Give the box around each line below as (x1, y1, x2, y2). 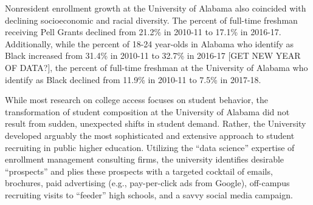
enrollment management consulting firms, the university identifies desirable (5, 153, 284, 166)
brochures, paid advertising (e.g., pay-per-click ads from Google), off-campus (5, 176, 290, 189)
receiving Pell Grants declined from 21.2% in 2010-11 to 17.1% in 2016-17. (5, 25, 281, 38)
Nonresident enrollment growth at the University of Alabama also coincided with (5, 2, 306, 14)
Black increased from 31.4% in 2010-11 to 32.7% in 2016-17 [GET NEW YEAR (5, 49, 301, 62)
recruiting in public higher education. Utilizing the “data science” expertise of (5, 141, 295, 153)
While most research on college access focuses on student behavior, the (5, 93, 269, 106)
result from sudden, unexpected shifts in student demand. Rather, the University (5, 117, 306, 130)
